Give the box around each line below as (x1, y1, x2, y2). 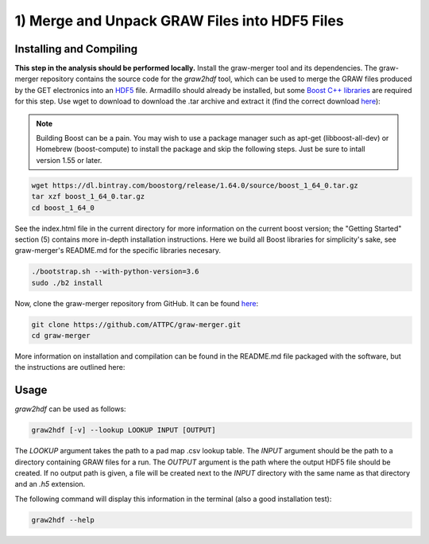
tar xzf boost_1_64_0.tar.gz (31, 192, 145, 201)
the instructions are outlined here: (14, 363, 126, 372)
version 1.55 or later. (36, 155, 102, 165)
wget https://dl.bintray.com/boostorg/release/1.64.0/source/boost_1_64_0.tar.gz (31, 181, 359, 190)
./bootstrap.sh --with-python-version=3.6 (31, 267, 199, 276)
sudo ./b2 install (31, 278, 103, 287)
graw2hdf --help (31, 515, 95, 524)
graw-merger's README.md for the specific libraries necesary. (14, 246, 222, 255)
